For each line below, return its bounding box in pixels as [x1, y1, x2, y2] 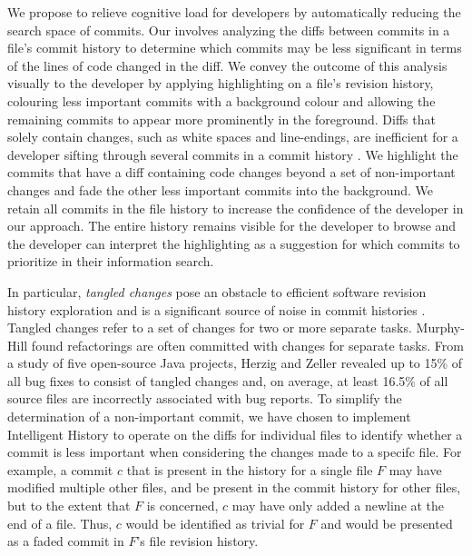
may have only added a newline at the [231, 496, 445, 515]
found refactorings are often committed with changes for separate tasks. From [31, 335, 464, 354]
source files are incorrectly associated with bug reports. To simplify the [7, 389, 402, 408]
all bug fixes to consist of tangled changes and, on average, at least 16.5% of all [7, 371, 448, 390]
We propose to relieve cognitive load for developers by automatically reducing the [7, 3, 461, 21]
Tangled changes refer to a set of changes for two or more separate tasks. [7, 318, 412, 337]
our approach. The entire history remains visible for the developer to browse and [7, 216, 457, 235]
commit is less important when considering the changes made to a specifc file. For [7, 442, 462, 462]
